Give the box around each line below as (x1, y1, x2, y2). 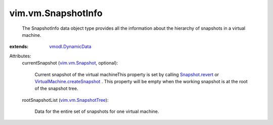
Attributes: (9, 53, 31, 59)
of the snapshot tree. (34, 86, 78, 92)
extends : (9, 43, 29, 50)
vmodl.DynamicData (49, 43, 92, 50)
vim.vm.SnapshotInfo (9, 8, 103, 19)
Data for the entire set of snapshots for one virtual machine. (34, 108, 159, 114)
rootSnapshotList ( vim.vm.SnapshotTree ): (22, 97, 109, 103)
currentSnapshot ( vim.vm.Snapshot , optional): (22, 60, 118, 66)
